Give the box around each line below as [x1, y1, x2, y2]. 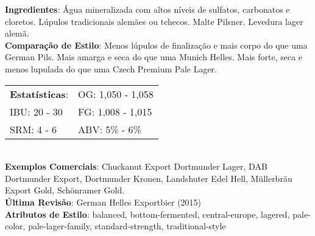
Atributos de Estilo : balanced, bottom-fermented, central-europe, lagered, [5, 207, 290, 220]
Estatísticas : [10, 86, 69, 101]
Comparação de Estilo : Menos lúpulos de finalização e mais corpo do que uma [5, 38, 308, 51]
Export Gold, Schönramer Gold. [5, 184, 125, 196]
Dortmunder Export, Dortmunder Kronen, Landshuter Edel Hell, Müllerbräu [5, 172, 292, 184]
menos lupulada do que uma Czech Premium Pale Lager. [5, 62, 217, 75]
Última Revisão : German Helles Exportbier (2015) [5, 195, 202, 208]
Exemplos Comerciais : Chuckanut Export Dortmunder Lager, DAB [5, 160, 267, 173]
